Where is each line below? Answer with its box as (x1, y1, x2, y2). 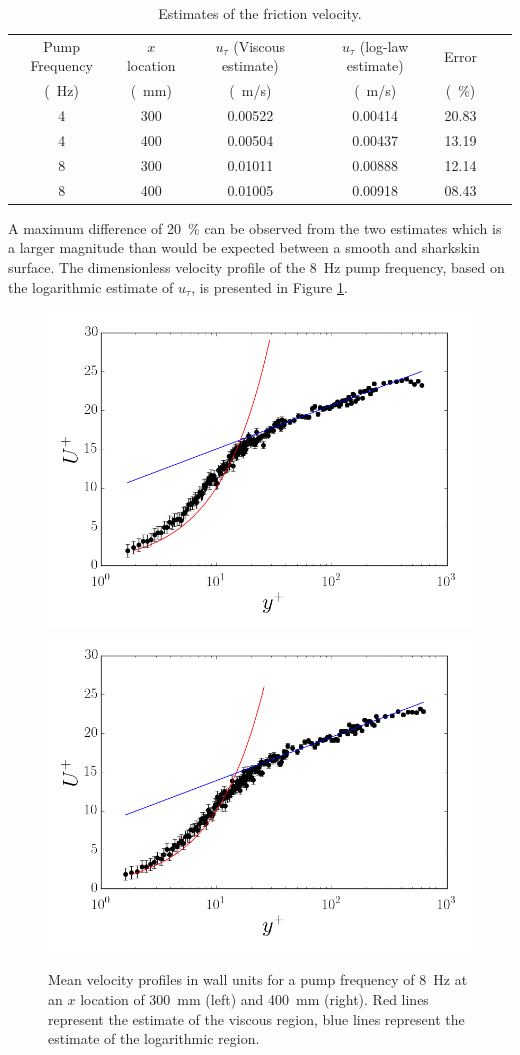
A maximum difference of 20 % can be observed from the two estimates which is (8, 217, 502, 238)
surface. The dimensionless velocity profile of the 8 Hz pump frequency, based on (8, 256, 505, 277)
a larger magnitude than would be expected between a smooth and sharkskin (8, 237, 480, 258)
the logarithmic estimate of (8, 276, 174, 297)
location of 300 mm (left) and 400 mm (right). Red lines (80, 988, 429, 1009)
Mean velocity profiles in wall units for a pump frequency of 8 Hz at (48, 969, 468, 990)
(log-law (359, 35, 409, 56)
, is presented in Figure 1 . (191, 276, 348, 297)
